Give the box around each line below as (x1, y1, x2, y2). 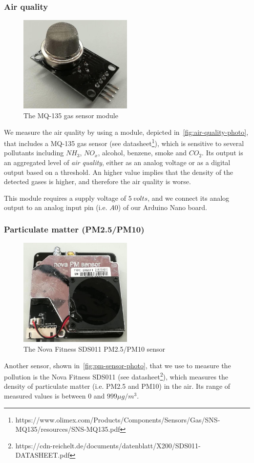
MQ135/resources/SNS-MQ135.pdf (15, 424, 120, 434)
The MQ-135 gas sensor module (23, 110, 118, 120)
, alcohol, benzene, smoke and (98, 147, 187, 158)
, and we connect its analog (148, 192, 230, 203)
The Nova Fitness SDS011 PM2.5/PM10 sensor (23, 343, 166, 354)
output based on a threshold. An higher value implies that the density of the (4, 167, 233, 177)
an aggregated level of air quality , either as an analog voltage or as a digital (4, 157, 231, 167)
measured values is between (4, 390, 86, 400)
